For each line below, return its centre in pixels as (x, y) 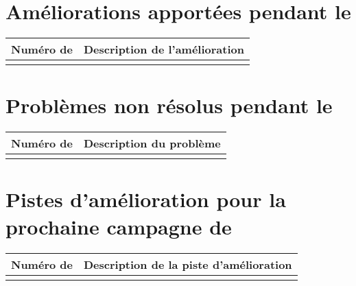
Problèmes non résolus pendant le (169, 105)
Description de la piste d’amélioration (188, 264)
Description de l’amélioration (164, 49)
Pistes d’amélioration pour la (146, 199)
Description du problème (152, 143)
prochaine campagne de (119, 226)
